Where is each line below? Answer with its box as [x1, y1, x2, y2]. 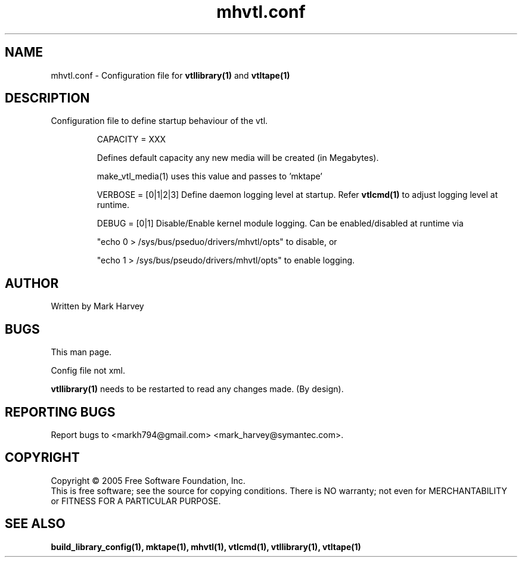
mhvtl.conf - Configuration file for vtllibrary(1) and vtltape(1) [51, 70, 290, 80]
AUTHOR [5, 275, 59, 291]
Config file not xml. [51, 365, 125, 376]
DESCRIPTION [5, 91, 90, 106]
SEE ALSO [5, 516, 66, 532]
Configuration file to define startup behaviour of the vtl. [51, 116, 268, 126]
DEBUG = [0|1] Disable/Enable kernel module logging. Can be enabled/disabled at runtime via [97, 218, 464, 229]
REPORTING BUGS [5, 404, 116, 420]
